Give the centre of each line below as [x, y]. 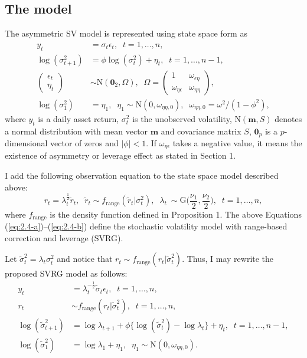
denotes [288, 118]
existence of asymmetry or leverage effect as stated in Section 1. [120, 155]
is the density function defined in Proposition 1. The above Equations [176, 214]
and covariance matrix [201, 131]
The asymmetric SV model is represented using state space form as [126, 33]
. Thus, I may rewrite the [228, 259]
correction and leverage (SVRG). [64, 237]
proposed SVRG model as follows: [66, 273]
